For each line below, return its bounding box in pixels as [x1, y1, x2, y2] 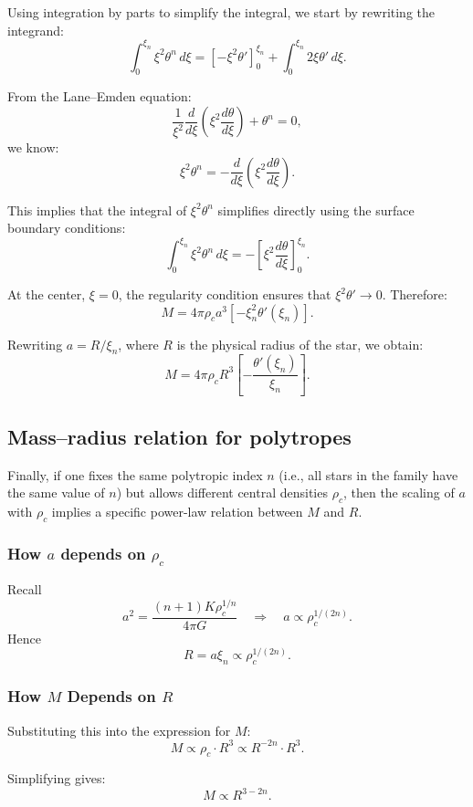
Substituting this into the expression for [7, 720, 231, 739]
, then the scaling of [342, 483, 455, 502]
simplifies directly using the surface [217, 200, 415, 219]
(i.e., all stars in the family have [279, 465, 458, 484]
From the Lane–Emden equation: [7, 87, 192, 106]
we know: [7, 138, 59, 157]
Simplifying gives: [7, 769, 106, 788]
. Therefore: [382, 285, 447, 304]
